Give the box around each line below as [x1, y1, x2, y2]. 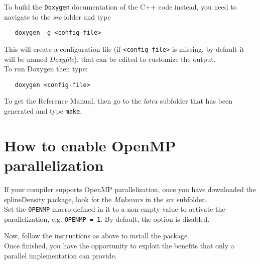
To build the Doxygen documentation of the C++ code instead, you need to [4, 2, 237, 12]
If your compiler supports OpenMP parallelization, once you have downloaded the [4, 184, 256, 194]
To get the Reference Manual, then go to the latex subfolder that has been [4, 96, 232, 106]
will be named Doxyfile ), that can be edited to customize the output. [4, 53, 216, 64]
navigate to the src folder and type [4, 11, 111, 22]
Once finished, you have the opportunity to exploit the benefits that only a [4, 240, 234, 251]
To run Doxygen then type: [4, 63, 88, 74]
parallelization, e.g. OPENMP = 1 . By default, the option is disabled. [4, 213, 210, 224]
